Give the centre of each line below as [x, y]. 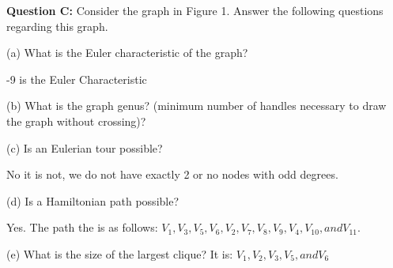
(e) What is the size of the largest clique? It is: [120, 253]
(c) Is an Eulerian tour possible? [85, 147]
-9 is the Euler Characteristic [77, 79]
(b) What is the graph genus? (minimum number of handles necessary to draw [196, 106]
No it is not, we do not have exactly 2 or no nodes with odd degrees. [172, 174]
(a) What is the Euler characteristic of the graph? [127, 53]
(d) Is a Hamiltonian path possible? [93, 200]
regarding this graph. [57, 26]
